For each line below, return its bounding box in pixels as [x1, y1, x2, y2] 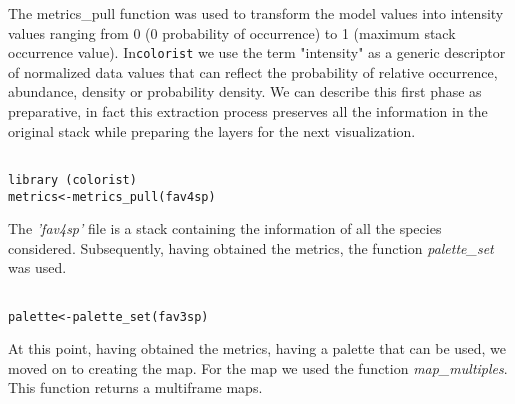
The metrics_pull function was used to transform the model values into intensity [8, 3, 504, 23]
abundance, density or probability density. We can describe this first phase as [8, 81, 482, 102]
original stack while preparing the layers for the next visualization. [8, 120, 416, 141]
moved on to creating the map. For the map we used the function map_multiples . [8, 357, 508, 378]
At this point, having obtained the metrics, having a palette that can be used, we [8, 338, 507, 359]
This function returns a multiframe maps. [8, 377, 263, 398]
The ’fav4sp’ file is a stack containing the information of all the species [8, 218, 442, 239]
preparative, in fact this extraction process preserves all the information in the [8, 101, 488, 122]
